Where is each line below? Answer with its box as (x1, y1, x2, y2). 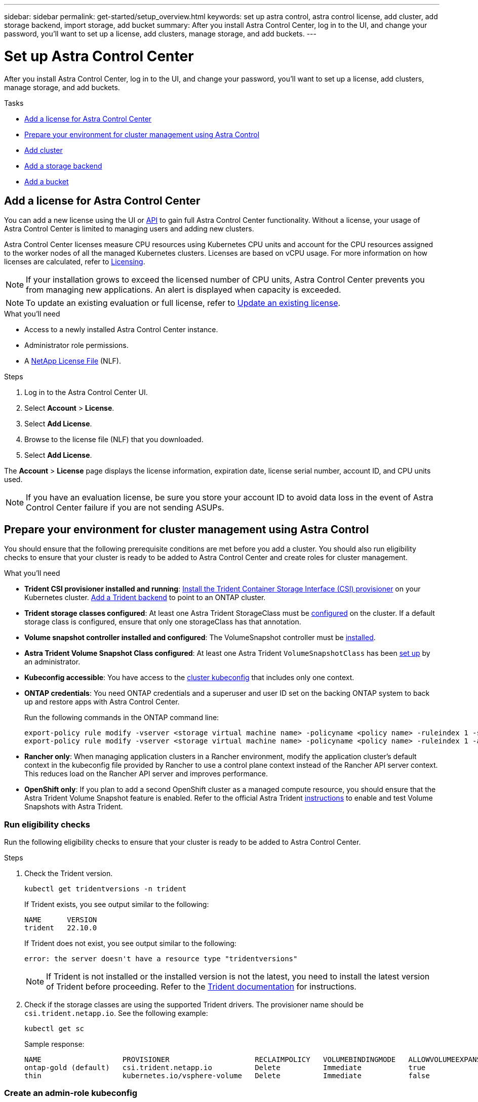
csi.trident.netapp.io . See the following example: (24, 1008, 208, 1017)
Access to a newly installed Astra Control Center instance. (24, 325, 218, 334)
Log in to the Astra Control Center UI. (24, 388, 148, 397)
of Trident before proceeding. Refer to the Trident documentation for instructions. (46, 981, 356, 992)
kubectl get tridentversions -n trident (24, 884, 187, 893)
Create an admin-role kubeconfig (4, 1088, 138, 1098)
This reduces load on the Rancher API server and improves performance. (24, 769, 268, 778)
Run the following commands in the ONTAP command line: (24, 713, 219, 722)
